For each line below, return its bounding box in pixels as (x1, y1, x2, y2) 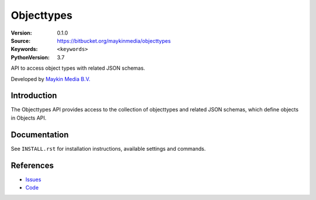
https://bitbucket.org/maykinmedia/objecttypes (57, 37, 171, 44)
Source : (11, 37, 31, 44)
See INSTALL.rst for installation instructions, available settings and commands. (11, 145, 206, 152)
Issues (25, 176, 42, 183)
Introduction (11, 91, 57, 101)
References (11, 160, 54, 170)
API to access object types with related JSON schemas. (11, 65, 146, 72)
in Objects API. (11, 114, 47, 121)
